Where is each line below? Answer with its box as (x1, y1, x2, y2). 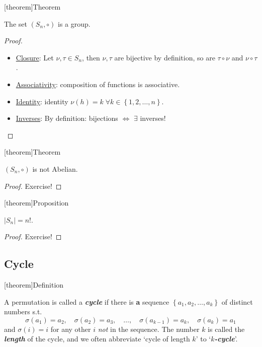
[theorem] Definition (4, 280, 64, 290)
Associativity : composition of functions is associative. (16, 79, 180, 89)
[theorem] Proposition (4, 197, 69, 208)
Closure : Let (16, 52, 54, 62)
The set (4, 18, 27, 29)
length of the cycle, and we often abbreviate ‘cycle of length (4, 333, 190, 344)
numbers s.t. (4, 306, 42, 317)
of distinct (221, 296, 253, 307)
